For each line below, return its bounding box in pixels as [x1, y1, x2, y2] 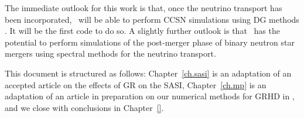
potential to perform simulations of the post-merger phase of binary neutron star [5, 36, 295, 48]
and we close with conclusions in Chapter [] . [5, 101, 164, 113]
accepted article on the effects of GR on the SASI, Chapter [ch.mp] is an [5, 78, 267, 91]
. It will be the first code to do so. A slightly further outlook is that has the [5, 25, 280, 37]
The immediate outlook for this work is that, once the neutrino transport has [5, 2, 282, 13]
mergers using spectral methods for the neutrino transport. [5, 47, 216, 60]
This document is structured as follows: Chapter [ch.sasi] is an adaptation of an [5, 67, 292, 79]
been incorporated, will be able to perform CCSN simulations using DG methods [5, 13, 299, 25]
